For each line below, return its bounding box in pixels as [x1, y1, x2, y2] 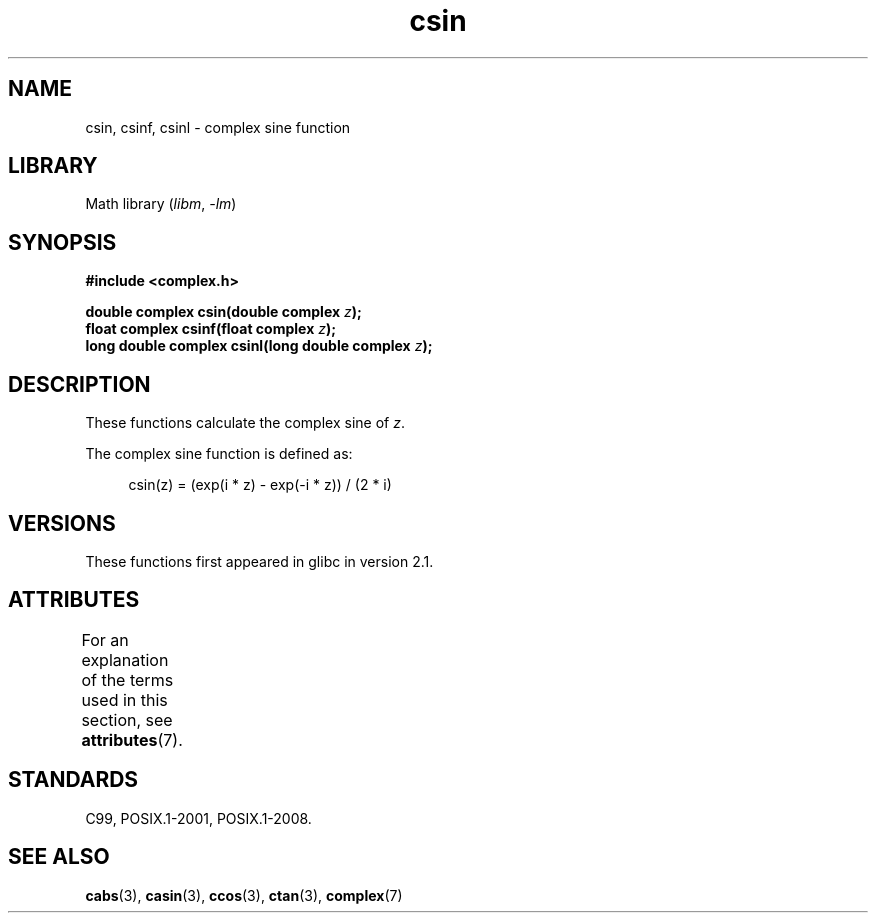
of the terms [81, 669, 174, 690]
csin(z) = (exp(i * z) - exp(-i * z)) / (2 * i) [128, 476, 392, 494]
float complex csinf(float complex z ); [85, 320, 337, 338]
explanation [81, 649, 169, 670]
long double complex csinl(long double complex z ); [85, 337, 433, 355]
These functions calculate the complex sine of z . [85, 414, 405, 432]
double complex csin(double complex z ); [85, 303, 362, 321]
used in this [81, 689, 168, 710]
